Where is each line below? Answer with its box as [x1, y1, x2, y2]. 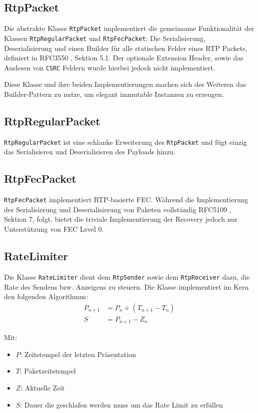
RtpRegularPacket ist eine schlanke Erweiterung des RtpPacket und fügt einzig [4, 136, 247, 147]
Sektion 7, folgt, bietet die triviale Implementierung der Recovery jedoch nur [4, 214, 238, 224]
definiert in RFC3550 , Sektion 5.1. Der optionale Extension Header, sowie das [4, 52, 244, 63]
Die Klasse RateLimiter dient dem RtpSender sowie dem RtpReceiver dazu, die [4, 271, 250, 282]
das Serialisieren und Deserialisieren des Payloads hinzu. [4, 146, 176, 157]
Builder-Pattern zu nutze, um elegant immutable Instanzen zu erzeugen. [4, 88, 224, 99]
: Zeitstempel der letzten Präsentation [20, 349, 136, 359]
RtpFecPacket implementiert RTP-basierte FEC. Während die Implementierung [4, 194, 249, 205]
